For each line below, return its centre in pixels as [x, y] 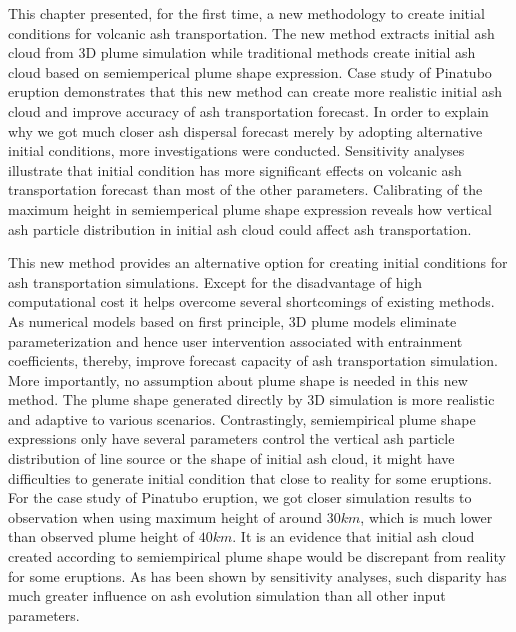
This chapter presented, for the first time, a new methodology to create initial [246, 13]
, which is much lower [426, 516]
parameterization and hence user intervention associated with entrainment [235, 340]
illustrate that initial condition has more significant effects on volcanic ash [235, 169]
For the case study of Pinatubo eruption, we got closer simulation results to [240, 497]
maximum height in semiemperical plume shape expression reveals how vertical [250, 208]
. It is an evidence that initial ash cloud [353, 536]
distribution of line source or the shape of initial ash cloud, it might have [231, 458]
